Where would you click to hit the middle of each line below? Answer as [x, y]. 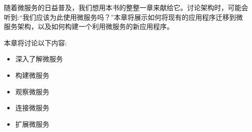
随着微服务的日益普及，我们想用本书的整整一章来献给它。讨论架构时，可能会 [126, 7]
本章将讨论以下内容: [35, 42]
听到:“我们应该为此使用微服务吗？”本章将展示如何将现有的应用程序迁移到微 [124, 17]
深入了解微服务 [39, 59]
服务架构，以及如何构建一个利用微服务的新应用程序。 [89, 26]
